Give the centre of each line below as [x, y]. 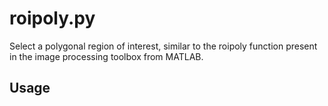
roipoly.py [52, 18]
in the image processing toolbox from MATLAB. [106, 56]
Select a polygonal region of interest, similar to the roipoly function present [163, 46]
